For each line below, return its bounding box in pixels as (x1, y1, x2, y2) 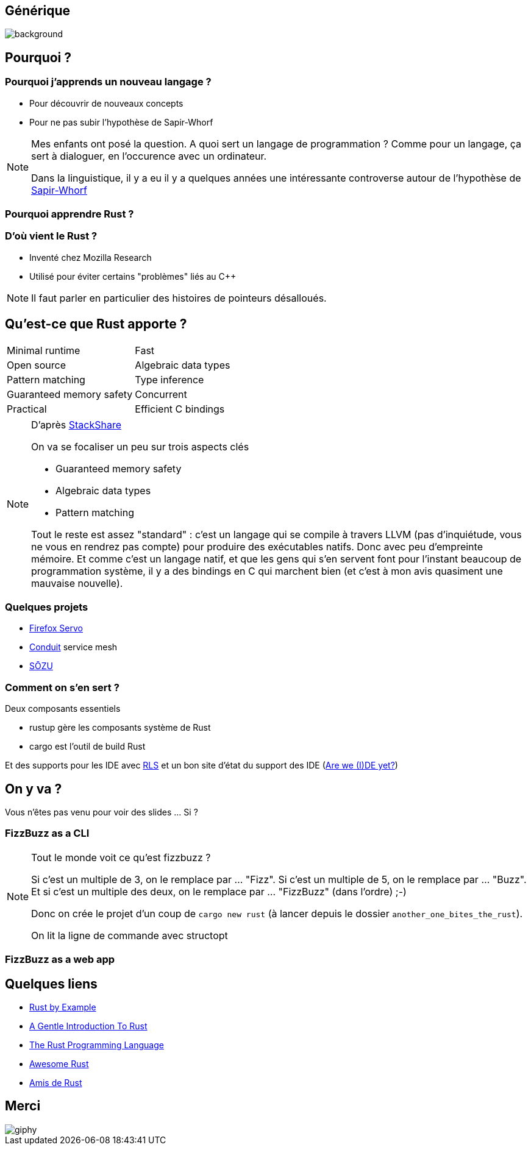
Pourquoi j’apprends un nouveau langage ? (5, 76, 212, 88)
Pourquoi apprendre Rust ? (5, 208, 134, 221)
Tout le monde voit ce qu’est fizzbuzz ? (31, 851, 211, 864)
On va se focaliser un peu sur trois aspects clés (31, 440, 249, 453)
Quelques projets (5, 600, 88, 613)
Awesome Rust (29, 1058, 89, 1069)
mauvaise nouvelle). (31, 577, 123, 589)
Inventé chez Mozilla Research (29, 252, 152, 263)
